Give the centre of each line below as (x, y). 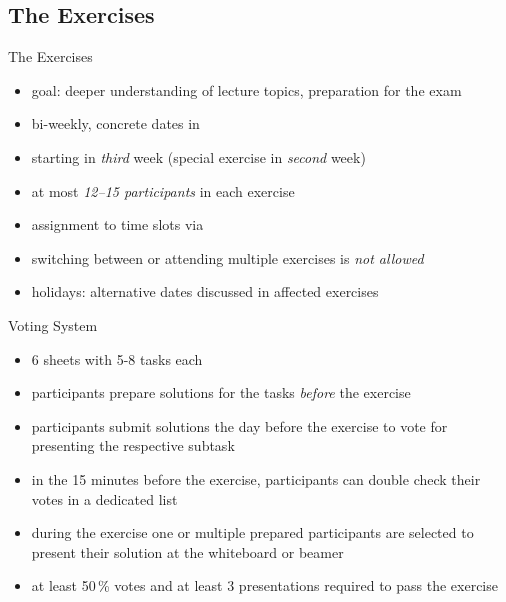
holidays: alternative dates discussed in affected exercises (205, 291)
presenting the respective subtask (133, 445)
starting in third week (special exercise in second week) (198, 156)
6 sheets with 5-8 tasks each (117, 358)
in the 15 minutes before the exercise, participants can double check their (256, 478)
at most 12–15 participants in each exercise (163, 190)
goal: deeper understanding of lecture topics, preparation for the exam (246, 89)
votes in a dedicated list (104, 498)
